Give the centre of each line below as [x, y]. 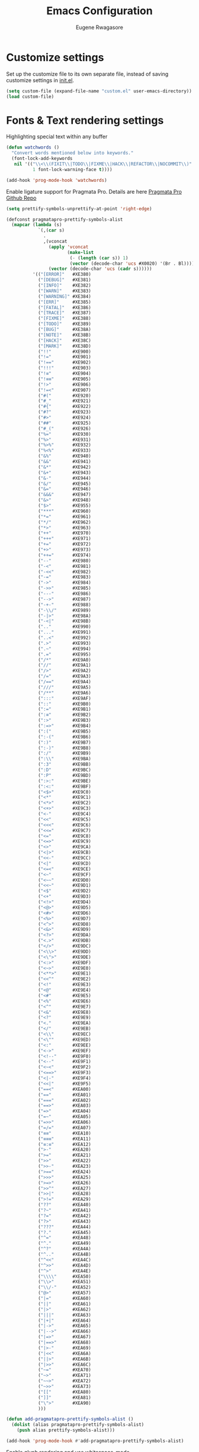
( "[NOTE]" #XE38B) [65, 335]
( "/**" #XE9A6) [65, 693]
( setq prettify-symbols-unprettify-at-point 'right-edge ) [79, 208]
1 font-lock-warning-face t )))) [72, 169]
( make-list [81, 252]
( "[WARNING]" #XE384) [65, 296]
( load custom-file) [30, 97]
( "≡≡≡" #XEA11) [65, 1139]
